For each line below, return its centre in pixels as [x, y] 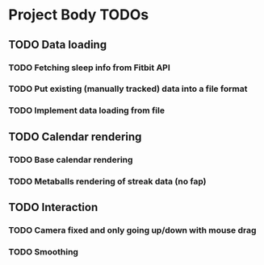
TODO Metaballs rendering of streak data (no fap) [107, 181]
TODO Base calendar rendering [71, 159]
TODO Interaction [53, 207]
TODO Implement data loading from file [87, 110]
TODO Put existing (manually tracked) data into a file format [128, 89]
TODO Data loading [58, 45]
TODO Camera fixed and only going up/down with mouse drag [132, 230]
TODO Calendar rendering [75, 137]
